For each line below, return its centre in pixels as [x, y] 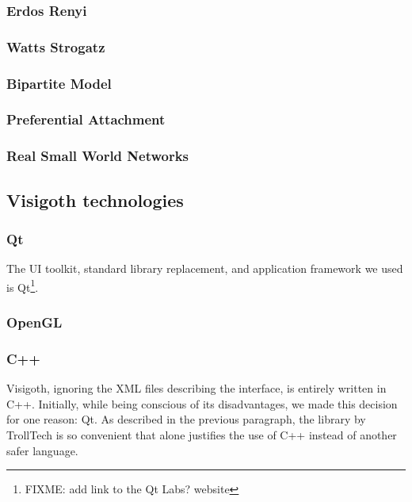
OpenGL [34, 322]
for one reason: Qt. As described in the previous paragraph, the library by [186, 419]
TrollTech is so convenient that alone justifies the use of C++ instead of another [202, 434]
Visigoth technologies [95, 199]
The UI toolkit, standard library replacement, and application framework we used [205, 268]
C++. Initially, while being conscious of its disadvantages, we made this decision [202, 403]
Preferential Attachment [86, 119]
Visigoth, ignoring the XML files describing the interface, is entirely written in [196, 388]
